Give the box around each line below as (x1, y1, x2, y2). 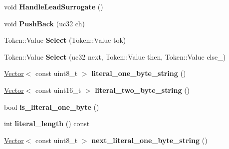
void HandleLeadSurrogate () (4, 1, 103, 11)
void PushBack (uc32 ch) (4, 18, 85, 28)
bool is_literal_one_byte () (4, 101, 99, 112)
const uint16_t (35, 84, 81, 95)
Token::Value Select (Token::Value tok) (4, 35, 126, 45)
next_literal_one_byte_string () (91, 135, 208, 145)
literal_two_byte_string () (95, 84, 190, 95)
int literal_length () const (4, 118, 90, 129)
